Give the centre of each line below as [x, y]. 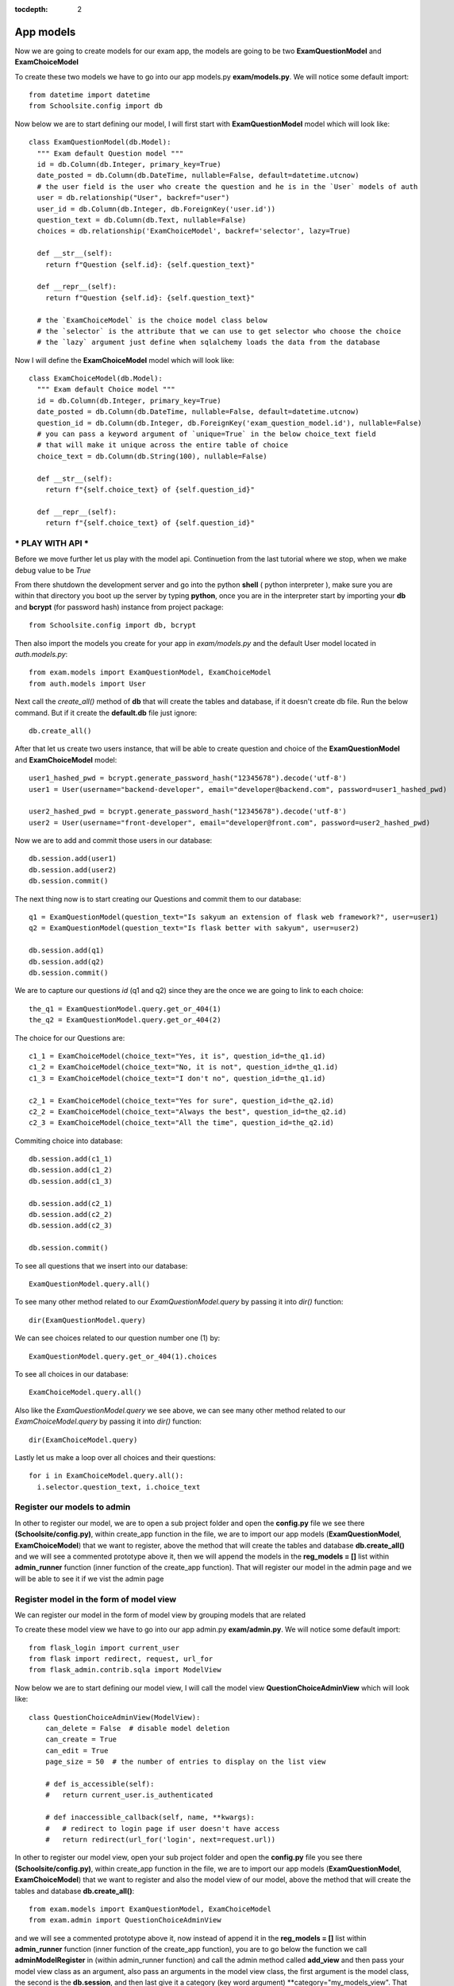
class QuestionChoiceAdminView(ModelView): [115, 1717]
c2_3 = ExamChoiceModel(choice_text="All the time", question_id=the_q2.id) [182, 1123]
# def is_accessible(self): [100, 1784]
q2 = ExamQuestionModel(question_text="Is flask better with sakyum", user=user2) [194, 928]
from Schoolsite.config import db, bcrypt [113, 625]
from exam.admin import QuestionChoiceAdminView [125, 1920]
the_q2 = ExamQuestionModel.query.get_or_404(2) [125, 1020]
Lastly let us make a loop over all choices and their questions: [115, 1457]
